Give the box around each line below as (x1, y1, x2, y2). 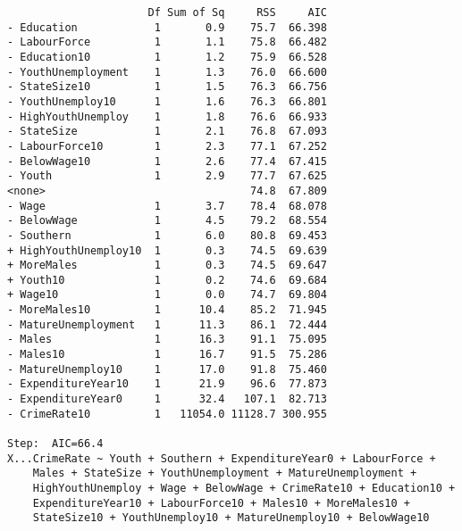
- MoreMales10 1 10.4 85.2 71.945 (7, 303, 327, 317)
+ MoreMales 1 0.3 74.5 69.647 (7, 259, 327, 272)
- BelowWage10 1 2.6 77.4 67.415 (7, 154, 327, 168)
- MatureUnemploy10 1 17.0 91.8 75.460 (7, 362, 327, 376)
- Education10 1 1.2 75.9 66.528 (7, 50, 327, 63)
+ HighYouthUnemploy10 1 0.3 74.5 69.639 (7, 244, 327, 257)
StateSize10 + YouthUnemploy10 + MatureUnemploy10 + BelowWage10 (32, 511, 430, 525)
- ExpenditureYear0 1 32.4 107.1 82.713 (7, 393, 327, 406)
